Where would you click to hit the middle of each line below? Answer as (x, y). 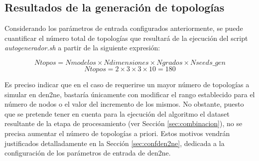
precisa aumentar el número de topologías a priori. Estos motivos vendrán (117, 133)
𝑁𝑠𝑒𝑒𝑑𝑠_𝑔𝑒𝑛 (208, 63)
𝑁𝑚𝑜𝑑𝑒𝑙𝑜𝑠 (81, 63)
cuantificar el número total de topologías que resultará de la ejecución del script (126, 38)
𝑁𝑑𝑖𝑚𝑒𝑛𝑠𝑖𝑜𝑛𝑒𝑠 (126, 63)
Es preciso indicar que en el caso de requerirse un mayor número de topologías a (127, 84)
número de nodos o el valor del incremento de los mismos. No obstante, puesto (124, 104)
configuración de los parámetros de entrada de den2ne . (88, 153)
